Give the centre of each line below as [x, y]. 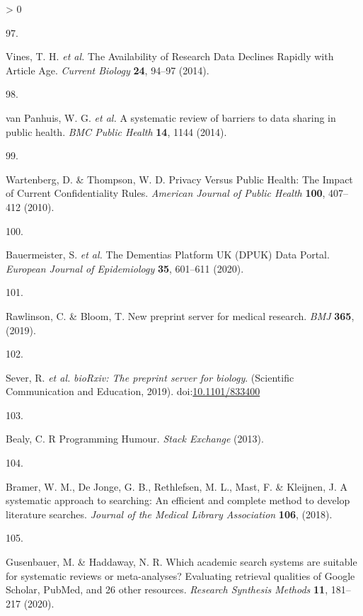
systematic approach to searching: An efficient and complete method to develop [178, 500]
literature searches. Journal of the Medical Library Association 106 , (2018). [169, 514]
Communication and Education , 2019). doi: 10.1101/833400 [133, 391]
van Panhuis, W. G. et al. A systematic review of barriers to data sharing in [171, 117]
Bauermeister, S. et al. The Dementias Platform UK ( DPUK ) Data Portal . [168, 255]
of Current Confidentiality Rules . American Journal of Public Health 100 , [166, 193]
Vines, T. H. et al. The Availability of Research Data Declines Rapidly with [170, 56]
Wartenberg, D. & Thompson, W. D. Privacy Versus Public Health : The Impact [179, 179]
